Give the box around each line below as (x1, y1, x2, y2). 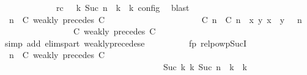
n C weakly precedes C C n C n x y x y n (9, 13, 302, 25)
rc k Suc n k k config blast (56, 1, 190, 13)
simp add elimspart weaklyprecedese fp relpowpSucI (4, 36, 247, 49)
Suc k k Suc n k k (163, 60, 247, 73)
